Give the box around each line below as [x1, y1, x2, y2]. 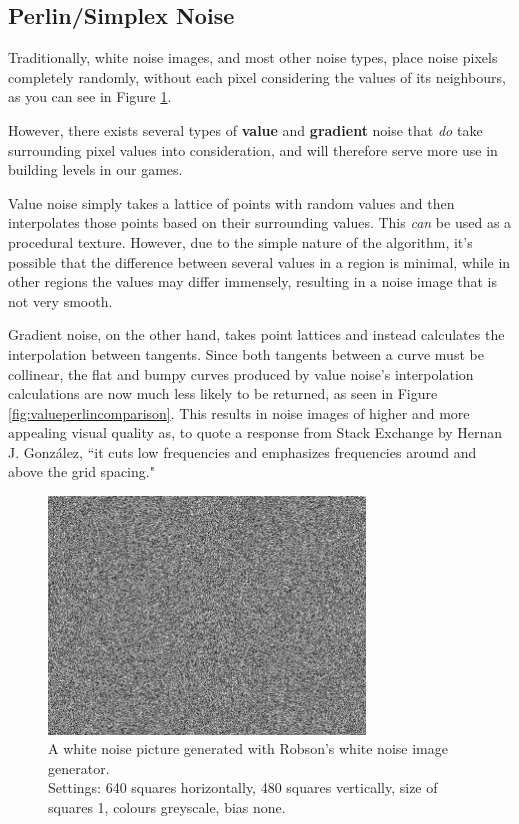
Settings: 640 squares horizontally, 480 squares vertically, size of [48, 777, 438, 798]
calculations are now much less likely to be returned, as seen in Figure [8, 383, 438, 404]
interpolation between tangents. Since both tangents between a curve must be [8, 343, 484, 364]
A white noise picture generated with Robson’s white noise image [48, 738, 448, 759]
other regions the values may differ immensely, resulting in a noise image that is [8, 271, 498, 292]
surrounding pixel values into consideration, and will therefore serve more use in [8, 139, 498, 160]
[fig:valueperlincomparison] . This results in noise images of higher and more [8, 402, 470, 423]
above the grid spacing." [8, 461, 155, 482]
